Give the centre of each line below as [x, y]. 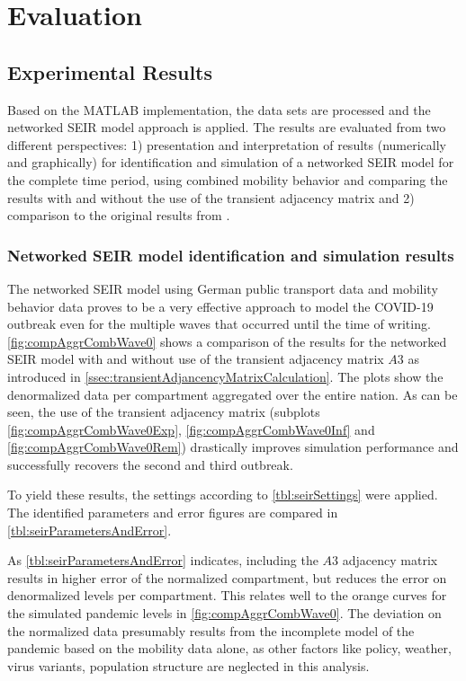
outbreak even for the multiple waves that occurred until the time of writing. [219, 324]
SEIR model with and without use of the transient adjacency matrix [196, 359]
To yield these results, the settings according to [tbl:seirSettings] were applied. [223, 495]
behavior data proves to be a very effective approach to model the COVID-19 [220, 306]
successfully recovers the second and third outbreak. [150, 464]
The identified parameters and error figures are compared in [173, 513]
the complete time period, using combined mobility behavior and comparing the [228, 179]
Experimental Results [110, 71]
